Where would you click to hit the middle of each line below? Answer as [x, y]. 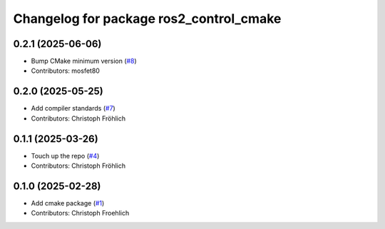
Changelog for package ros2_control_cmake [147, 19]
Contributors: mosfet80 [65, 71]
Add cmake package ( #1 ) [68, 203]
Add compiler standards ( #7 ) [73, 108]
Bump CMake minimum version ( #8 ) [84, 61]
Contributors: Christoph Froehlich [80, 213]
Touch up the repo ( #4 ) [65, 156]
